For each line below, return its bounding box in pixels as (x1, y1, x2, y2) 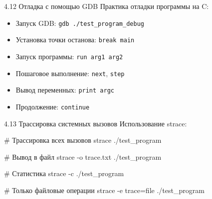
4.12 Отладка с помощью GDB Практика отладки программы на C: (4, 1, 209, 11)
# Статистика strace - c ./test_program (4, 168, 124, 179)
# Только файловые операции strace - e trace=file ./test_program (4, 185, 205, 195)
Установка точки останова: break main (15, 34, 135, 45)
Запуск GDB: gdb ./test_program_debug (15, 17, 144, 28)
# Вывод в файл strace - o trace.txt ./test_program (4, 151, 162, 162)
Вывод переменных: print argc (15, 85, 114, 95)
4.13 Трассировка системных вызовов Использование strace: (4, 118, 187, 128)
